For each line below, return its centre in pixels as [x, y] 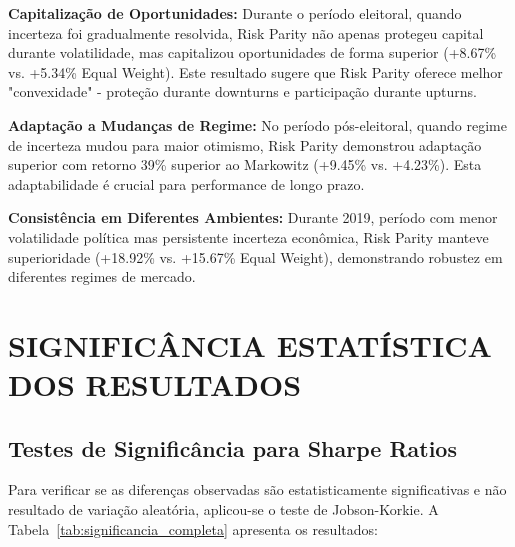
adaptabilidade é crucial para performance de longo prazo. [186, 183]
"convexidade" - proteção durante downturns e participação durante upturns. [243, 91]
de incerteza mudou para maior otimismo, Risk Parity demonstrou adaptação [245, 144]
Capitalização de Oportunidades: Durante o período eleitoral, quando [235, 13]
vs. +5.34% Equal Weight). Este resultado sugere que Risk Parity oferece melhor [255, 71]
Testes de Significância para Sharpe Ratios [232, 447]
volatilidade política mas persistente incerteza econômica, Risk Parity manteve [248, 236]
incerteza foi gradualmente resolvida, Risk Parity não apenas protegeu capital [246, 32]
